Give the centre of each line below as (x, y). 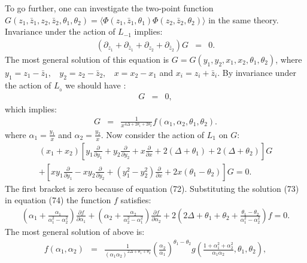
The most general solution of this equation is (87, 59)
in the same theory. (244, 19)
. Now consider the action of (153, 134)
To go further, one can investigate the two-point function (109, 8)
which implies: (31, 108)
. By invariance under (257, 72)
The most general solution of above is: (75, 231)
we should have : (96, 85)
